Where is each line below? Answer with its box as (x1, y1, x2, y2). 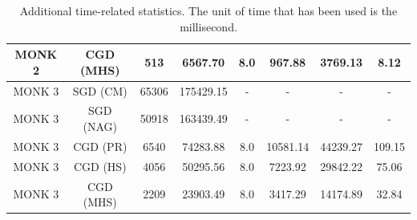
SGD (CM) (72, 82, 128, 99)
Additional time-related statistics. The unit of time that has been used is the (19, 2, 398, 18)
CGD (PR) (73, 137, 128, 154)
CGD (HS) (73, 157, 127, 174)
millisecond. (180, 18, 237, 35)
